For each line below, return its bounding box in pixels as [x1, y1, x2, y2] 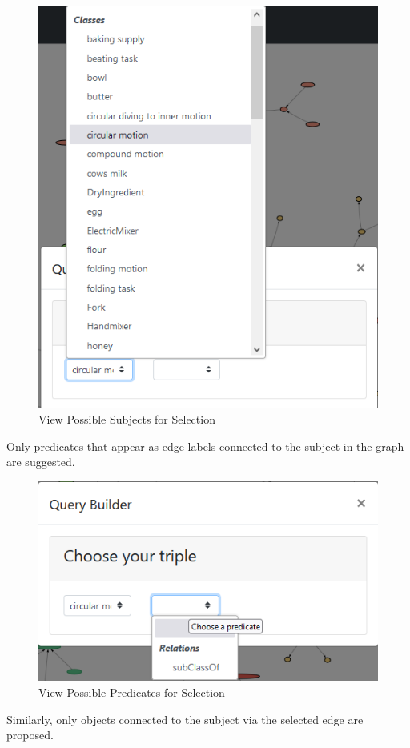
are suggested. [6, 453, 75, 470]
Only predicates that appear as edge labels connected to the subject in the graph [6, 437, 404, 454]
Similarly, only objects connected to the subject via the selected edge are [6, 710, 364, 727]
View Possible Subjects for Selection [38, 411, 215, 428]
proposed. [6, 726, 54, 743]
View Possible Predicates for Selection [38, 683, 225, 700]
